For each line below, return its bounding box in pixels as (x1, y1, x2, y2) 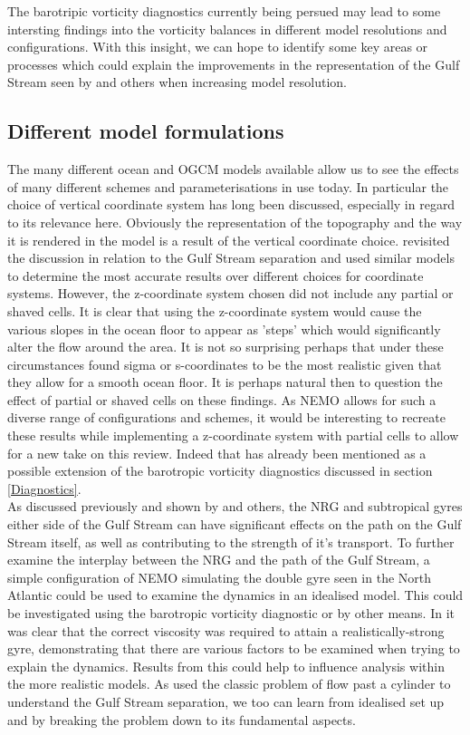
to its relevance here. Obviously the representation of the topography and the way (7, 212, 463, 231)
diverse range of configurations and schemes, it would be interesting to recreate (7, 408, 446, 427)
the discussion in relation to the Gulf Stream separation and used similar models (7, 248, 455, 267)
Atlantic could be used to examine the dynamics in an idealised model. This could (7, 585, 464, 604)
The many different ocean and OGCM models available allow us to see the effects (7, 160, 459, 179)
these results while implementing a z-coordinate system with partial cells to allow (7, 426, 459, 445)
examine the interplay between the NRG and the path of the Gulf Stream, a (7, 550, 430, 569)
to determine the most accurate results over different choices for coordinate (7, 266, 424, 285)
